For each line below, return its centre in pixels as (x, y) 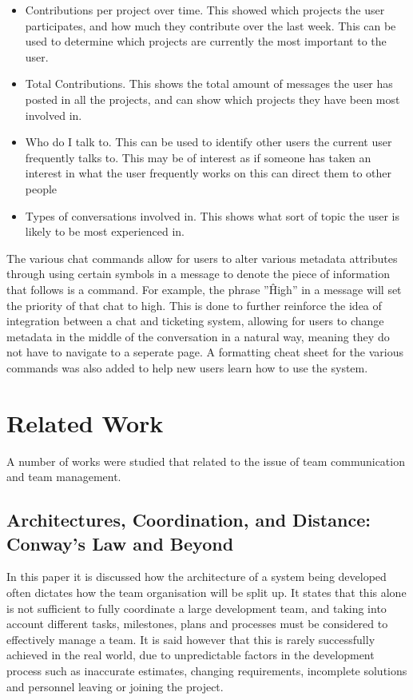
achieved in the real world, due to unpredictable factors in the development (191, 655)
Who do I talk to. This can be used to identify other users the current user (208, 142)
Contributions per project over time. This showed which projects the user (205, 10)
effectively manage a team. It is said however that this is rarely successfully (191, 639)
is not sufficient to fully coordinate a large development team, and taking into (197, 608)
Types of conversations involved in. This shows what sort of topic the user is (212, 215)
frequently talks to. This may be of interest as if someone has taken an (198, 157)
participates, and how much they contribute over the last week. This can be (210, 25)
